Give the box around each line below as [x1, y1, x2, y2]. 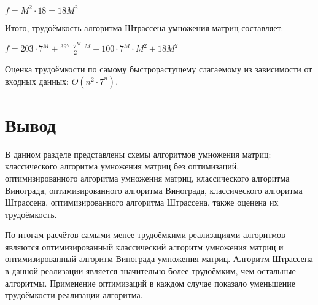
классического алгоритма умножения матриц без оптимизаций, [5, 160, 239, 172]
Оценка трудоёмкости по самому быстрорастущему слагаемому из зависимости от [5, 63, 312, 75]
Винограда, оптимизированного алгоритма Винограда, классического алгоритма [5, 183, 303, 196]
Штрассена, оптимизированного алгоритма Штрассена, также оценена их [5, 196, 279, 209]
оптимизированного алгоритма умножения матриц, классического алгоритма [5, 171, 290, 184]
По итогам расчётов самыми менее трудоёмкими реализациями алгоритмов [5, 228, 285, 241]
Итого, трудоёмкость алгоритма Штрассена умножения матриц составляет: [5, 21, 284, 34]
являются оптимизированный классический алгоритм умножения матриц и [5, 240, 284, 253]
